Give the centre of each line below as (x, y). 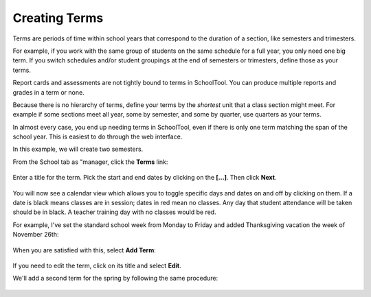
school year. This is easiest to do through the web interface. (98, 136)
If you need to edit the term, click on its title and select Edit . (97, 265)
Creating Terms (58, 18)
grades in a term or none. (49, 92)
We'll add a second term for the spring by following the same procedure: (115, 278)
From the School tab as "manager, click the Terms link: (90, 162)
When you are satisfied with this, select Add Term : (84, 250)
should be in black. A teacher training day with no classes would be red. (114, 212)
